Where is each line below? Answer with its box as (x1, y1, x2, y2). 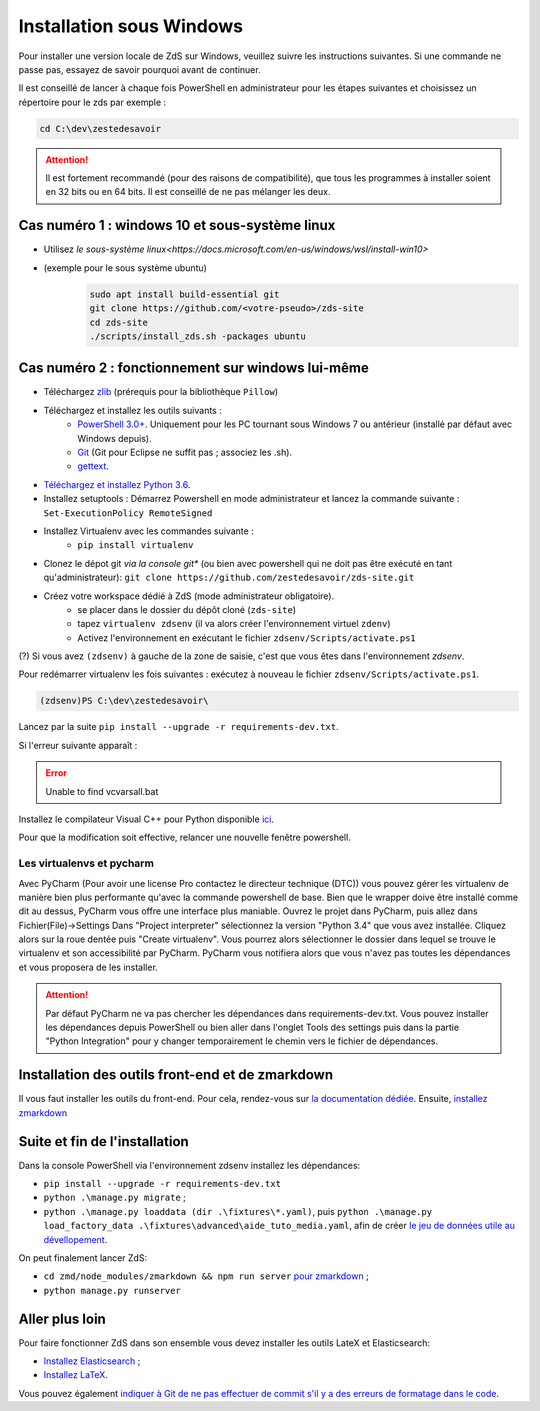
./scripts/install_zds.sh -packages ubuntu (89, 330, 307, 342)
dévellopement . (43, 1233, 108, 1245)
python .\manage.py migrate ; (43, 1191, 187, 1204)
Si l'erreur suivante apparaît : (18, 739, 138, 751)
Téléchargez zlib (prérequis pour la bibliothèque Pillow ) (43, 386, 279, 398)
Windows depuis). (77, 432, 152, 444)
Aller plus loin (18, 1310, 107, 1327)
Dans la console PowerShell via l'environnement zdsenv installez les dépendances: (18, 1159, 361, 1171)
